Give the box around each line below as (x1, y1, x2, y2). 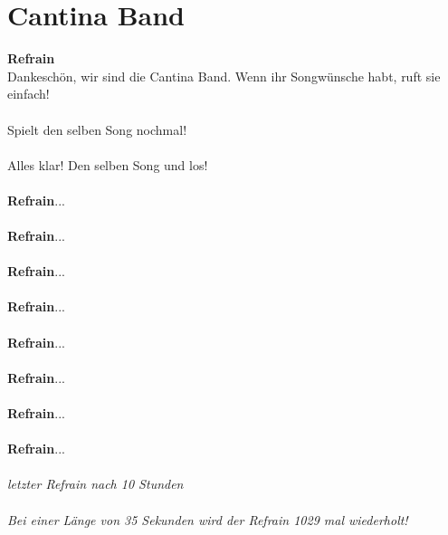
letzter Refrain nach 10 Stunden (7, 474, 184, 493)
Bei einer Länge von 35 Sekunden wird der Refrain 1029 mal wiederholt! (7, 510, 408, 529)
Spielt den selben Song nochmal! (7, 119, 187, 139)
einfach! (7, 84, 50, 103)
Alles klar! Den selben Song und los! (7, 155, 208, 174)
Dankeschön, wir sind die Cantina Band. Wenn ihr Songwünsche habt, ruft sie (7, 66, 441, 85)
